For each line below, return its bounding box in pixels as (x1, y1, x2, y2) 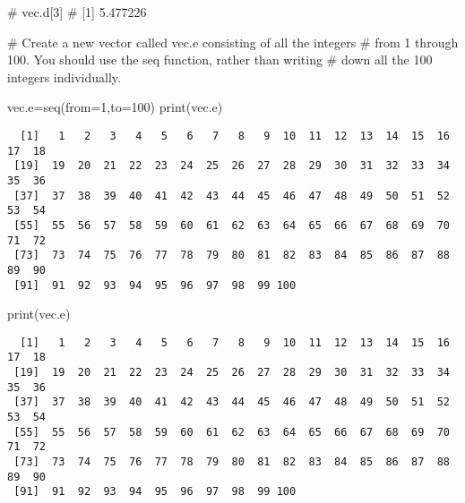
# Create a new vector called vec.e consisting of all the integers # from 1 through (7, 32, 459, 51)
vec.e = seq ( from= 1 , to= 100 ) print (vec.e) (7, 98, 223, 116)
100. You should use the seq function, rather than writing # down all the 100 (7, 50, 433, 69)
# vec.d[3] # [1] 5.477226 (7, 3, 147, 21)
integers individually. (7, 67, 121, 86)
